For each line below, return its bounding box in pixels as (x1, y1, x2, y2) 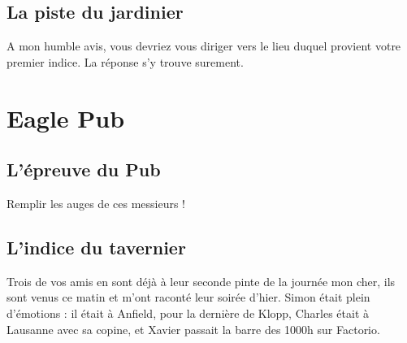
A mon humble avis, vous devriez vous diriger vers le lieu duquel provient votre (6, 37, 401, 54)
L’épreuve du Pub (6, 157, 161, 182)
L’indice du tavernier (6, 234, 186, 259)
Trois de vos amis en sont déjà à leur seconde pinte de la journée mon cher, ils (6, 272, 396, 289)
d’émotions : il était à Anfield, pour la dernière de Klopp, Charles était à (6, 304, 369, 321)
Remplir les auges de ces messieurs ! (6, 194, 185, 211)
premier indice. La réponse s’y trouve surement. (6, 53, 244, 70)
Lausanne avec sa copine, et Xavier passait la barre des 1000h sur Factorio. (6, 320, 380, 337)
